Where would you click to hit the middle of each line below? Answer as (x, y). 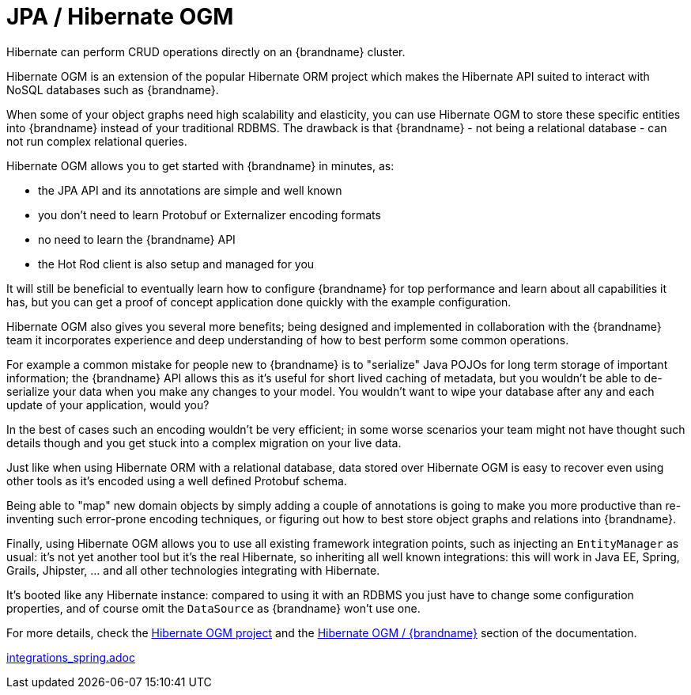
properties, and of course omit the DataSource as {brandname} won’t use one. (213, 608)
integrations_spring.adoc (71, 657)
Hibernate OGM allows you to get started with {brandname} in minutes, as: (200, 165)
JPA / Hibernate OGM (120, 17)
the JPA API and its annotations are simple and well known (190, 190)
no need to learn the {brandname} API (137, 239)
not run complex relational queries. (97, 141)
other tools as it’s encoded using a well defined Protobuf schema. (177, 480)
